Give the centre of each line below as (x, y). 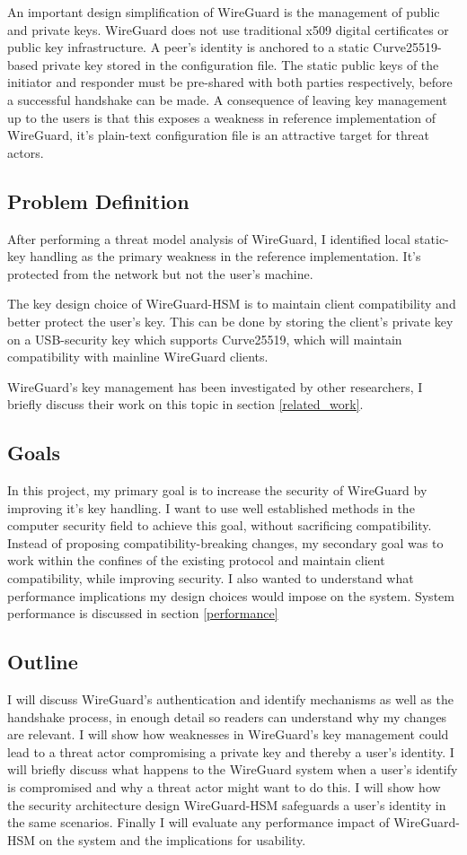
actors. (26, 152)
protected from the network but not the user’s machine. (160, 273)
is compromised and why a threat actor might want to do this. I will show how (224, 787)
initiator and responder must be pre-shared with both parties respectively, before (230, 82)
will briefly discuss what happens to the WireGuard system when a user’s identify (233, 769)
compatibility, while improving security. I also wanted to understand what (211, 578)
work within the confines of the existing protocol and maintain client (196, 560)
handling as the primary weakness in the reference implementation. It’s (225, 256)
